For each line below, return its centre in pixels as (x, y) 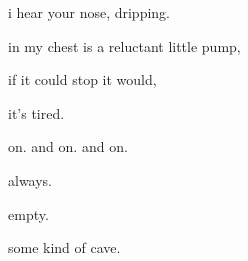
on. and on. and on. (68, 146)
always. (30, 179)
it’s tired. (36, 112)
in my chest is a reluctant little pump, (124, 45)
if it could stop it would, (82, 79)
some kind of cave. (64, 247)
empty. (28, 213)
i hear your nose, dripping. (89, 12)
